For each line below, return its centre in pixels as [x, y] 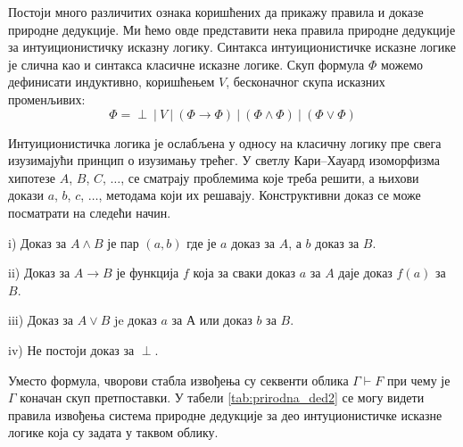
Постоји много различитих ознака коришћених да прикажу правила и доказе [216, 12]
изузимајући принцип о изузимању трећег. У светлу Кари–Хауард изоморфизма [224, 160]
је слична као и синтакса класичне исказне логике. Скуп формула [186, 64]
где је [202, 242]
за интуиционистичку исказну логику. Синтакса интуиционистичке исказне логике [232, 47]
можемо [402, 64]
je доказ [136, 320]
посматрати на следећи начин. [90, 212]
